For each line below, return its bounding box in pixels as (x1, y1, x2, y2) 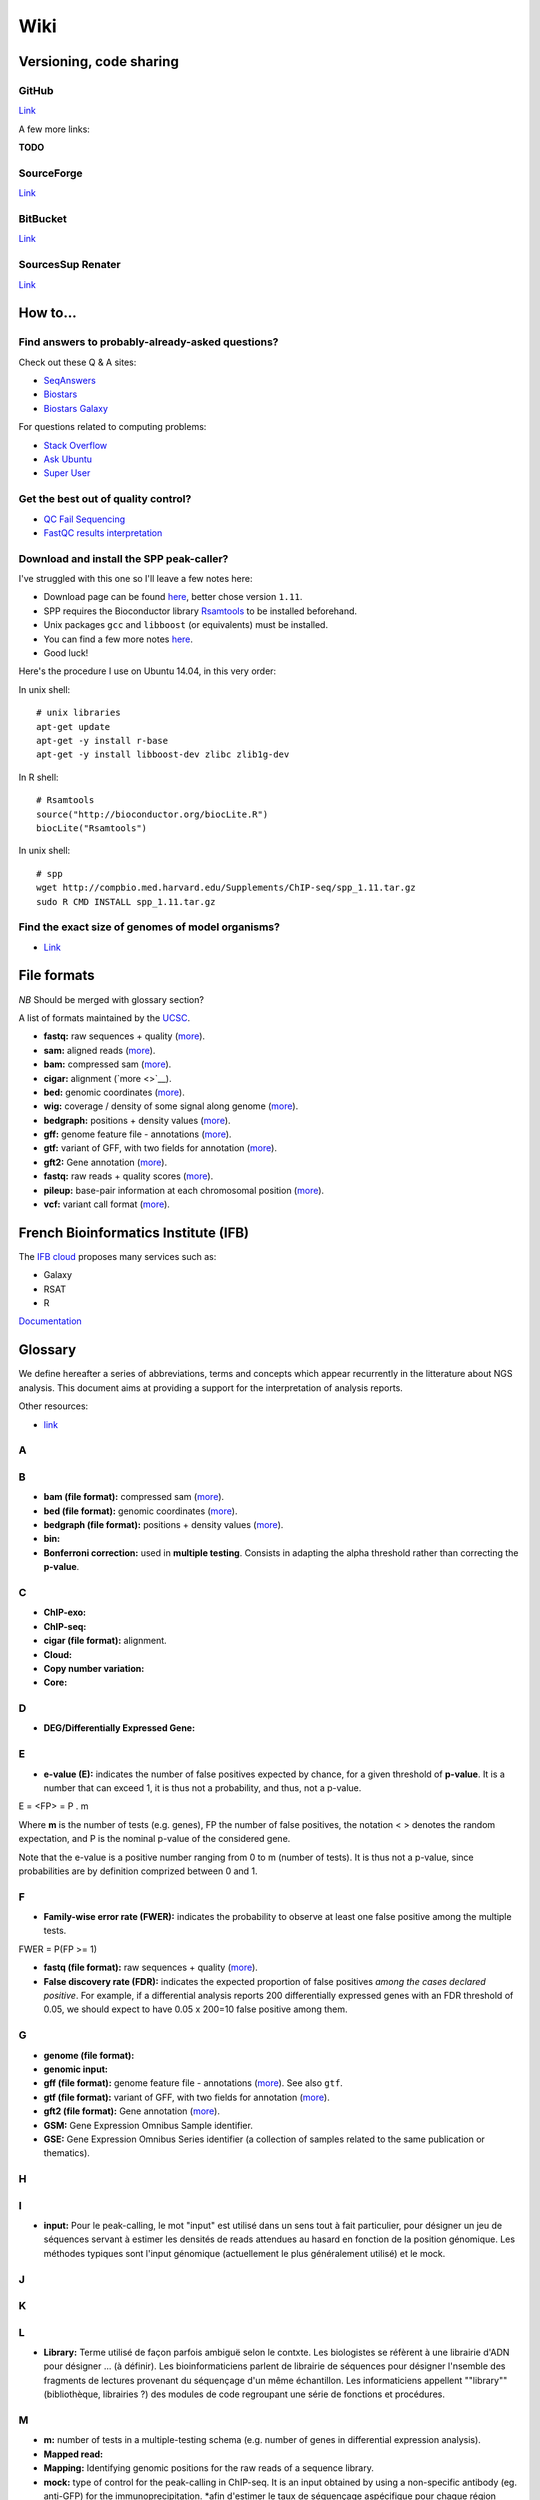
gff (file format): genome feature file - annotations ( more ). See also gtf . (43, 2077, 344, 2089)
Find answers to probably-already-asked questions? (18, 335, 279, 349)
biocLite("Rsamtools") (36, 822, 148, 834)
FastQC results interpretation (43, 526, 163, 539)
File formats (18, 967, 95, 984)
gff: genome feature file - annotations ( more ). (43, 1128, 232, 1140)
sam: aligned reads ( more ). (43, 1044, 156, 1056)
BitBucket (18, 212, 67, 225)
